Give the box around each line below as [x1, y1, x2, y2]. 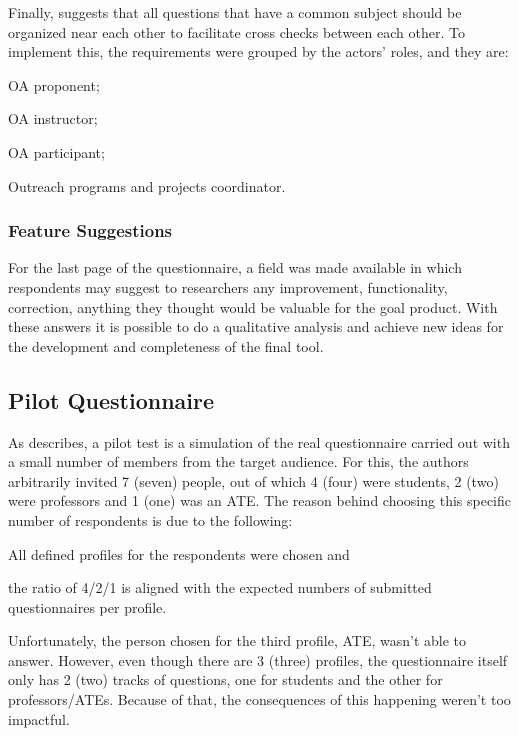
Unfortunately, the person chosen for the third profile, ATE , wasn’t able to [8, 630, 467, 651]
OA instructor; [8, 108, 98, 129]
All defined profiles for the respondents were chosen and [8, 543, 350, 564]
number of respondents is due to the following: [8, 509, 293, 530]
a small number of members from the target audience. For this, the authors [8, 451, 469, 472]
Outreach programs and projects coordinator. [8, 175, 286, 196]
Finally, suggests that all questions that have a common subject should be [8, 2, 462, 22]
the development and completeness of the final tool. [8, 335, 324, 356]
